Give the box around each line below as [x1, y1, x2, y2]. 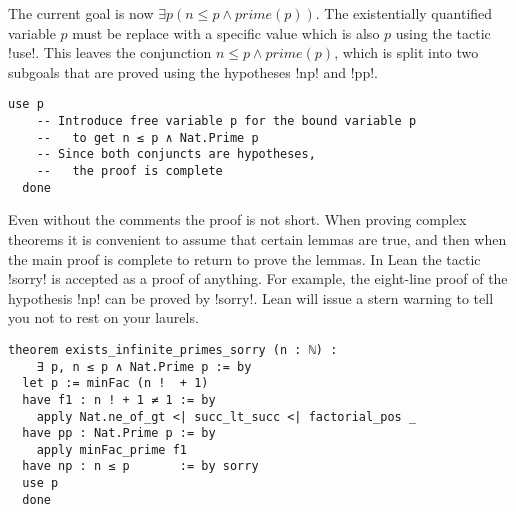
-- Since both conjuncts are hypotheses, [36, 147, 316, 162]
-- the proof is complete [36, 164, 223, 178]
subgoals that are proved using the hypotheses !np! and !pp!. [8, 61, 378, 82]
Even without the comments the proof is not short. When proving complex [8, 209, 467, 230]
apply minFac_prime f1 [36, 442, 187, 457]
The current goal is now [8, 3, 154, 23]
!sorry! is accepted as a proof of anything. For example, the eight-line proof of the [8, 268, 508, 289]
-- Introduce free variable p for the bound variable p [36, 114, 417, 129]
